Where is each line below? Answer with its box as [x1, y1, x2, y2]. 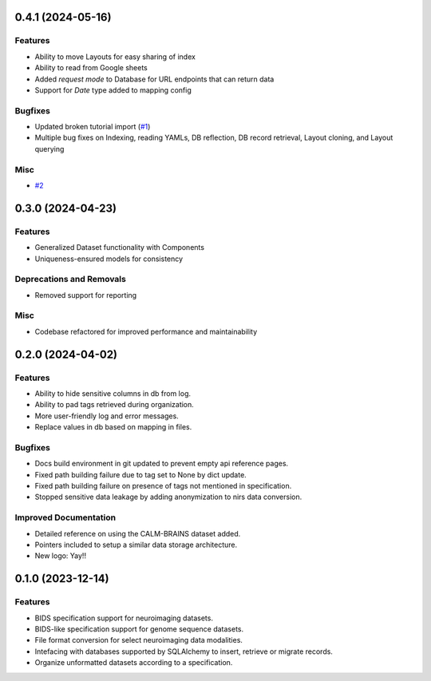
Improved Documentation [14, 512, 117, 523]
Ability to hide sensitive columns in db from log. [34, 388, 192, 398]
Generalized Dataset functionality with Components [34, 243, 205, 252]
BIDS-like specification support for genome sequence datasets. [34, 624, 244, 634]
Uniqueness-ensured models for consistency [34, 254, 184, 263]
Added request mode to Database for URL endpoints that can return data [34, 74, 275, 84]
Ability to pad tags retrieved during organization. [34, 400, 195, 410]
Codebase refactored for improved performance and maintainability [34, 327, 258, 336]
